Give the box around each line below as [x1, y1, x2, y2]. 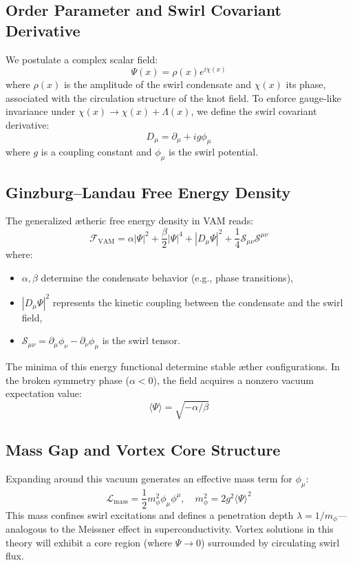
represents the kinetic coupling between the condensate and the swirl [52, 295, 343, 309]
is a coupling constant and [41, 145, 152, 159]
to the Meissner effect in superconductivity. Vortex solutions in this [50, 522, 334, 536]
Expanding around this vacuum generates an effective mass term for [6, 471, 292, 485]
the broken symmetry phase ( [6, 372, 129, 387]
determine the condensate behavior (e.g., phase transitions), [41, 270, 293, 284]
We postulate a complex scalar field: [6, 52, 158, 66]
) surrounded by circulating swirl [201, 535, 340, 549]
